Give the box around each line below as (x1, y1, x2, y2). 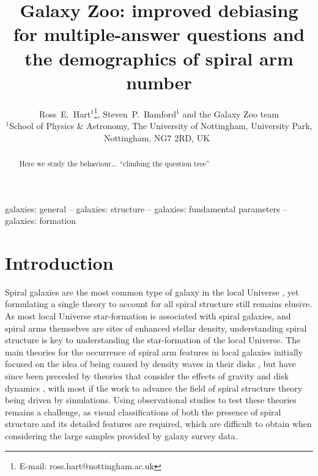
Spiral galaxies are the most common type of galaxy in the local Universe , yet (5, 285, 299, 298)
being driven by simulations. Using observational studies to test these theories (5, 393, 297, 406)
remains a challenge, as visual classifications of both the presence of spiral (5, 405, 281, 418)
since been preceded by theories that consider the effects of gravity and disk (5, 370, 289, 382)
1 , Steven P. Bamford (94, 105, 177, 120)
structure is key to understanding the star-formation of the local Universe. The (5, 333, 301, 346)
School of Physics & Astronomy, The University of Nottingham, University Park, (9, 119, 312, 132)
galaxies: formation (5, 214, 76, 227)
